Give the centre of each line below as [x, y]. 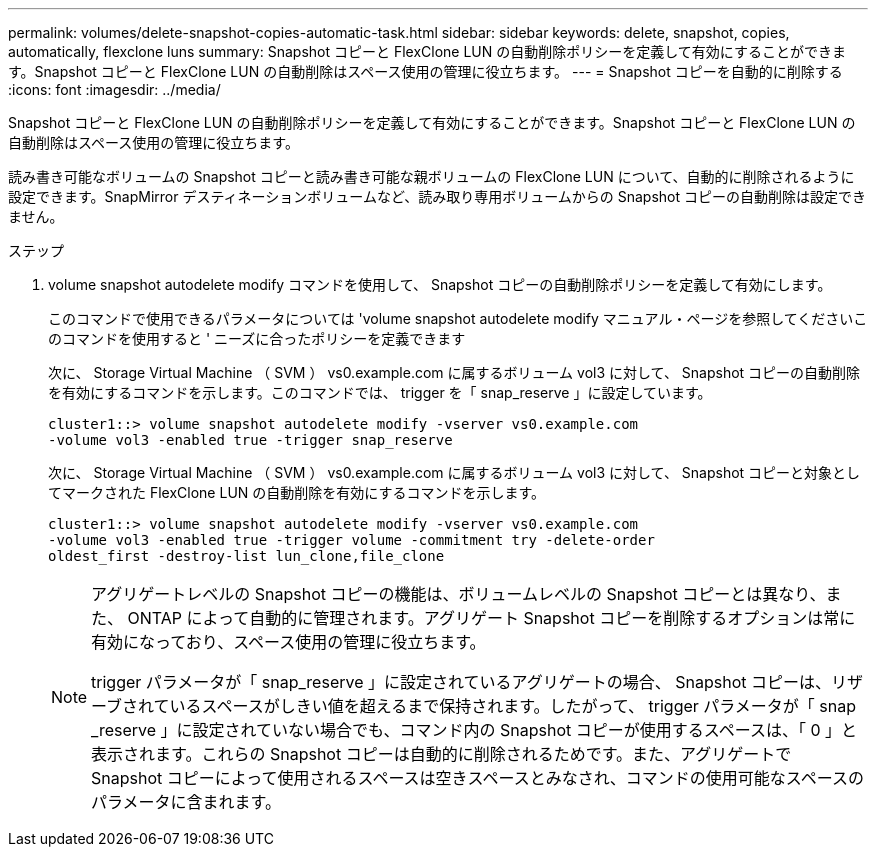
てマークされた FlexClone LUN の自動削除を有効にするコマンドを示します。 [297, 492]
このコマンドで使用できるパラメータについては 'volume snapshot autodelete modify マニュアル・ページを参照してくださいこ [458, 318]
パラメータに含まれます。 [186, 802]
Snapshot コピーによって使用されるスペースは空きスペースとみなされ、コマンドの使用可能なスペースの [477, 778]
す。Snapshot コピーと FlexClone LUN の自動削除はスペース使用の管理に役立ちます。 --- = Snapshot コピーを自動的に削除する [425, 71]
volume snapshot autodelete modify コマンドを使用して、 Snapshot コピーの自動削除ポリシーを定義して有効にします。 [440, 284]
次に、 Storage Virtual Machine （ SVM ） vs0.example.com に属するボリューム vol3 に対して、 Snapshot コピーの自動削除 [454, 372]
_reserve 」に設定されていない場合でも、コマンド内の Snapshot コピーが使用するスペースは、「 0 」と [474, 730]
